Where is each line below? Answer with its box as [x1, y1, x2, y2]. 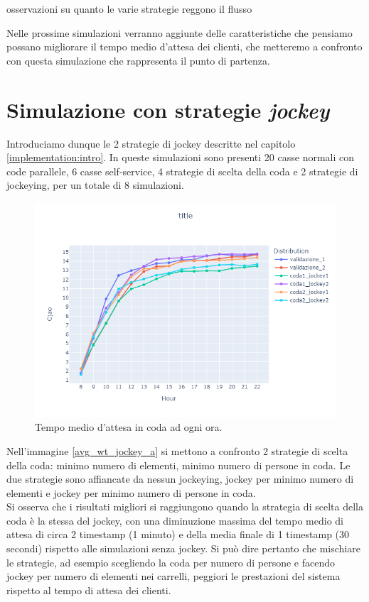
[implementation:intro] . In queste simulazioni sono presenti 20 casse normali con [6, 150, 355, 165]
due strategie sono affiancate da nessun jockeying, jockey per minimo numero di [6, 471, 354, 486]
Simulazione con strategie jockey [6, 94, 330, 124]
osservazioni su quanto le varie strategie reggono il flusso [6, 1, 252, 16]
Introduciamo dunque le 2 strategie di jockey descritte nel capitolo [6, 136, 296, 150]
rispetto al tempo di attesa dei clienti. [6, 582, 171, 597]
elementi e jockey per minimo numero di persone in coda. [6, 485, 256, 500]
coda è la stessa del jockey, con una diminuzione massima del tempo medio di [6, 513, 343, 527]
